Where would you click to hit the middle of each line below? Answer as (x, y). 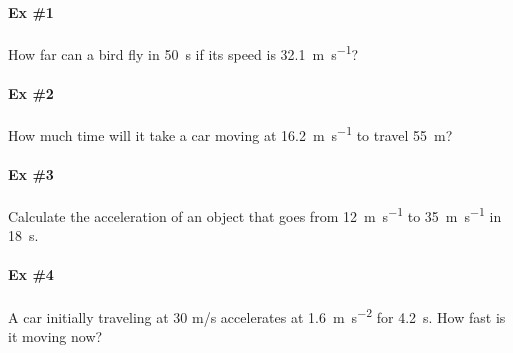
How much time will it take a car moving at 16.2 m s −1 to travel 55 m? (230, 133)
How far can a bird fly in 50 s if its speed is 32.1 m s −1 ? (183, 52)
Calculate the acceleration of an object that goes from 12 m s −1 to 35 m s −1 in (255, 214)
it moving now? (55, 335)
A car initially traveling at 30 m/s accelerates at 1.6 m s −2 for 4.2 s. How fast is (257, 315)
